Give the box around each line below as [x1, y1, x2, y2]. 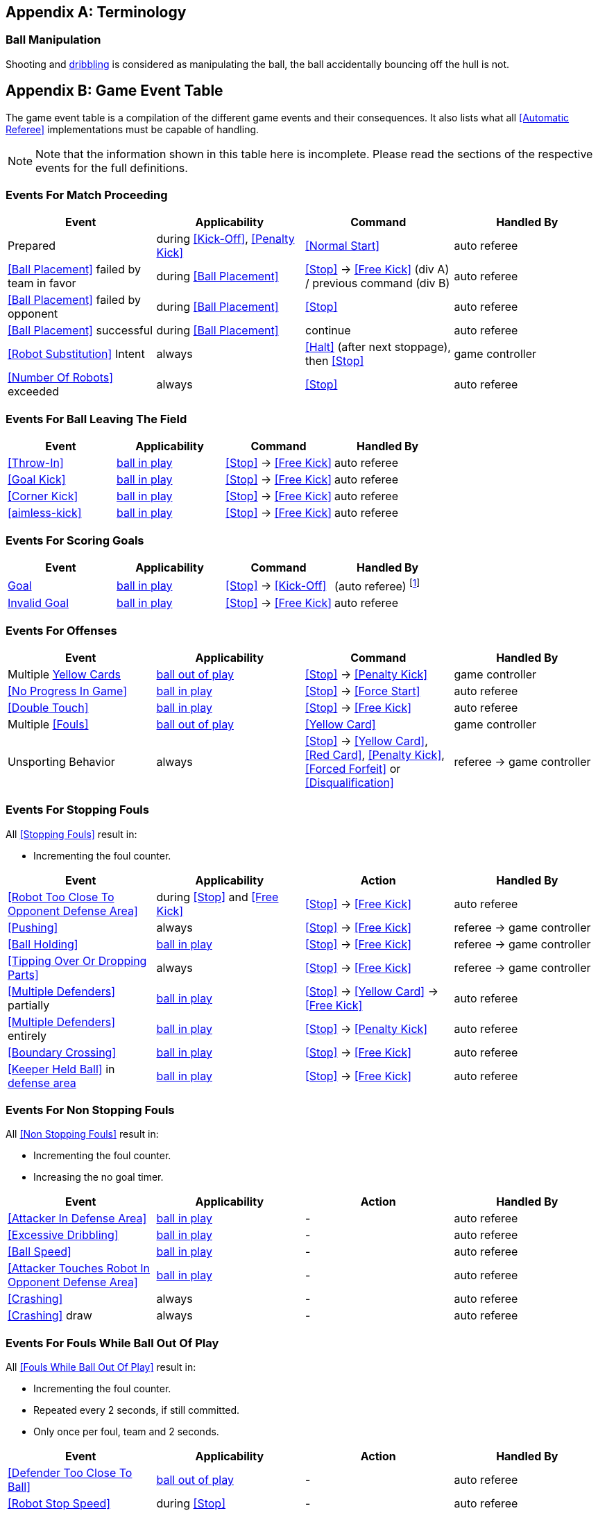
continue [305, 323, 351, 338]
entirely [8, 1028, 46, 1043]
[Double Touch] [8, 700, 89, 715]
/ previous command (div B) [305, 276, 450, 291]
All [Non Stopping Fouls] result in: [6, 1128, 159, 1140]
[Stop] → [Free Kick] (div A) [305, 262, 450, 277]
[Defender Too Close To [8, 1466, 133, 1480]
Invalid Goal [8, 596, 69, 610]
